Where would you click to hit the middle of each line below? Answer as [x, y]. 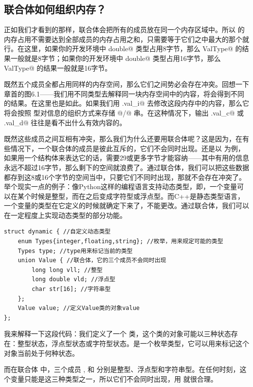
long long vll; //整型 [67, 270]
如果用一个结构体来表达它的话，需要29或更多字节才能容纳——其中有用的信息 [126, 158]
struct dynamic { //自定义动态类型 [57, 232]
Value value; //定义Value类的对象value [79, 308]
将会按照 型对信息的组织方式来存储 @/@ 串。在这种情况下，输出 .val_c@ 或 [124, 112]
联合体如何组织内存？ [55, 9]
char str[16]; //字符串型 [71, 289]
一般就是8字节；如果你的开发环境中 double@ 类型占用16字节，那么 [116, 58]
